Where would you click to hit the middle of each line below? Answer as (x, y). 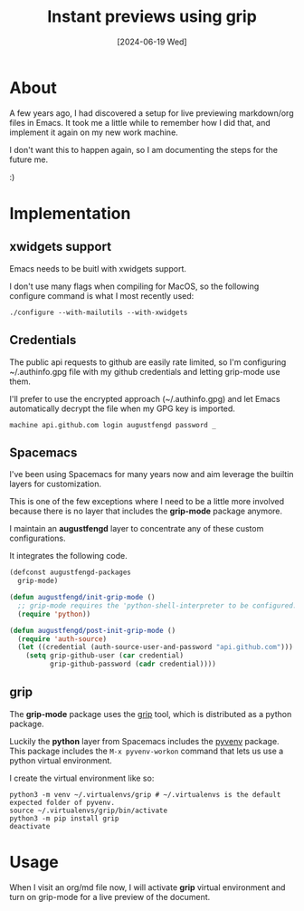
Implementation (70, 213)
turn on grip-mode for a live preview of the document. (110, 897)
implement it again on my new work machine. (94, 132)
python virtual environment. (61, 760)
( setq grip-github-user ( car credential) (104, 656)
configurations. (38, 538)
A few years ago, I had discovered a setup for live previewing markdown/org (152, 113)
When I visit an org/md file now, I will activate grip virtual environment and (147, 887)
